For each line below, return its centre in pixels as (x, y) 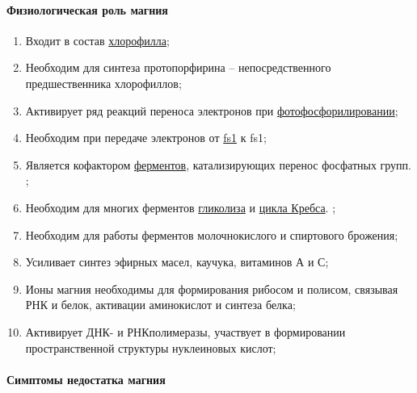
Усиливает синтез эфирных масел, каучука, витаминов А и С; (177, 262)
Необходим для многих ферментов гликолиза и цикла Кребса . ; (181, 207)
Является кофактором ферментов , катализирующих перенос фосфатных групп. (218, 164)
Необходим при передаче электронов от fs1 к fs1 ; (146, 138)
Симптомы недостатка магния (86, 379)
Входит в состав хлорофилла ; (97, 40)
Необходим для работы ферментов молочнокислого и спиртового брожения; (212, 234)
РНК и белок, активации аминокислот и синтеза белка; (160, 305)
